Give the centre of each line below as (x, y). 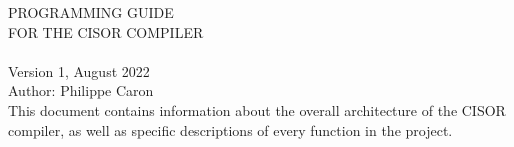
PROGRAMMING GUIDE (91, 12)
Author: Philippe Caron (81, 90)
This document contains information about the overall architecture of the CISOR (257, 109)
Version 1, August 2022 (79, 70)
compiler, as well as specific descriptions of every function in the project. (230, 129)
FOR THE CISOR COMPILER (106, 31)
